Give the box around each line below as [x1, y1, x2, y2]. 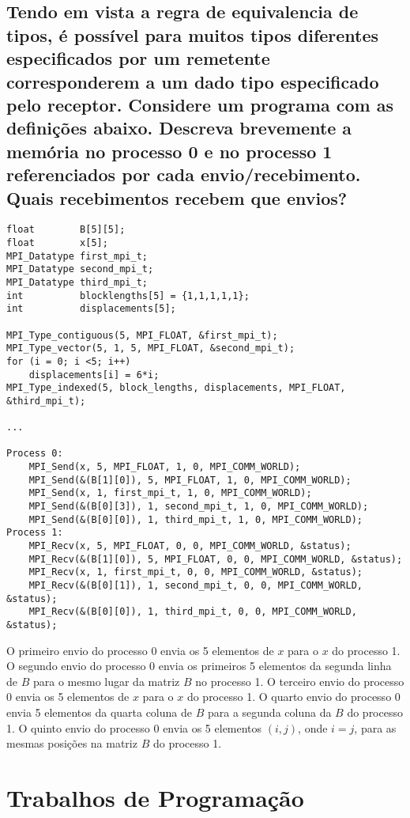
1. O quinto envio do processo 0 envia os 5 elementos [6, 719, 262, 736]
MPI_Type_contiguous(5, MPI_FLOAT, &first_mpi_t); [6, 329, 278, 341]
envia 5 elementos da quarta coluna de [6, 704, 192, 721]
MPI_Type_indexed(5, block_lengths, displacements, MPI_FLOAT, [6, 382, 346, 394]
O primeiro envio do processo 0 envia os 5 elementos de [6, 642, 274, 658]
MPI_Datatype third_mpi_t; [6, 276, 148, 288]
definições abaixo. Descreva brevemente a [6, 116, 352, 140]
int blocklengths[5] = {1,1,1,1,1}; [6, 290, 250, 301]
